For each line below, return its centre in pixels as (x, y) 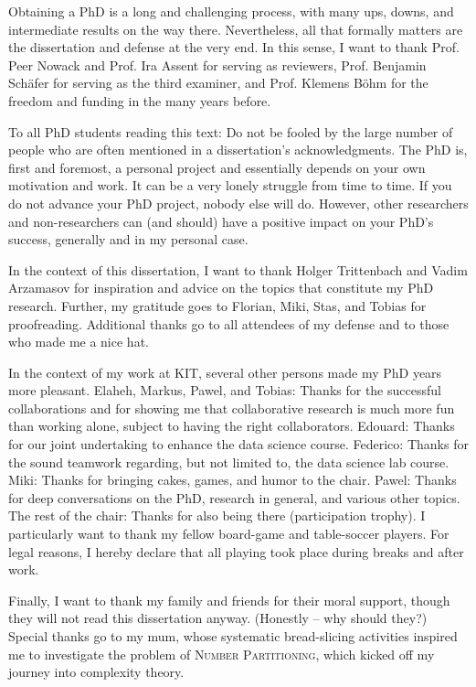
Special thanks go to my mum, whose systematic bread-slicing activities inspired (233, 636)
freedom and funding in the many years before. (140, 100)
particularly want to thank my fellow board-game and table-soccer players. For (229, 534)
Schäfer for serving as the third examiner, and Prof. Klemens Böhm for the (218, 83)
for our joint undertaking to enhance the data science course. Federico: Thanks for (238, 444)
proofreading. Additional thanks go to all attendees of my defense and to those (229, 323)
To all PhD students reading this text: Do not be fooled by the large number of (231, 131)
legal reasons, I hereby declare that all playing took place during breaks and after (236, 551)
